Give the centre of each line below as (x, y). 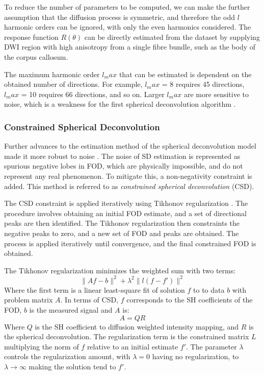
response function (31, 37)
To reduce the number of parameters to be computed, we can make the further (127, 7)
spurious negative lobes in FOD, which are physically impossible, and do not (124, 166)
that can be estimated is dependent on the (185, 74)
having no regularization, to (195, 356)
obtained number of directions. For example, (73, 84)
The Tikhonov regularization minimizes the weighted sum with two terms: (120, 270)
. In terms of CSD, (89, 300)
